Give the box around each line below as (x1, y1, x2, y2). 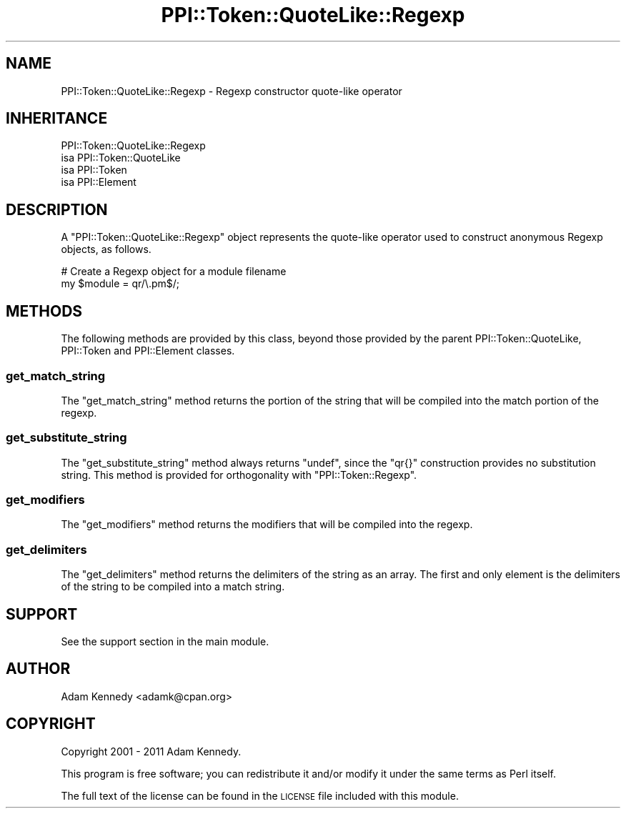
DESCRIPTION (6, 200, 108, 219)
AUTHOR (6, 660, 71, 678)
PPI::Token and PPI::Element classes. (61, 344, 235, 357)
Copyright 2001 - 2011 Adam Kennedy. (61, 745, 242, 758)
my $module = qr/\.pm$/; (61, 277, 180, 290)
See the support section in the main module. (61, 635, 269, 647)
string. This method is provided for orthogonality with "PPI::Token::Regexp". (61, 468, 417, 481)
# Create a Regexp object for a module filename (61, 265, 287, 278)
